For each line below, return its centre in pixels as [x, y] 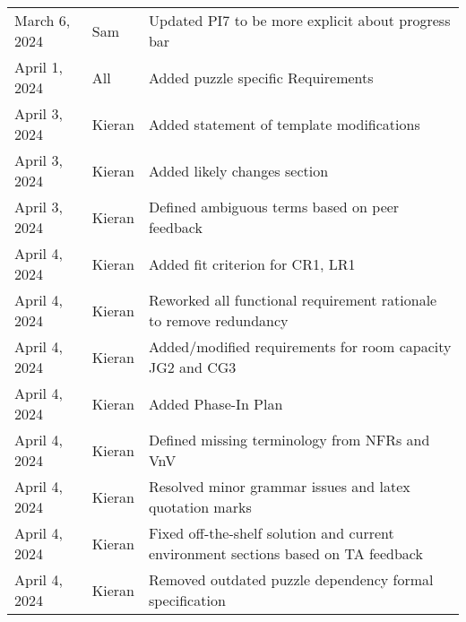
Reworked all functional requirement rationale [293, 300]
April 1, [39, 67]
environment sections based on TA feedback [285, 553]
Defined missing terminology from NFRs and [289, 440]
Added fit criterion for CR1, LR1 [252, 263]
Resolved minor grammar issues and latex [279, 486]
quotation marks [200, 507]
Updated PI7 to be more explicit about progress [299, 20]
